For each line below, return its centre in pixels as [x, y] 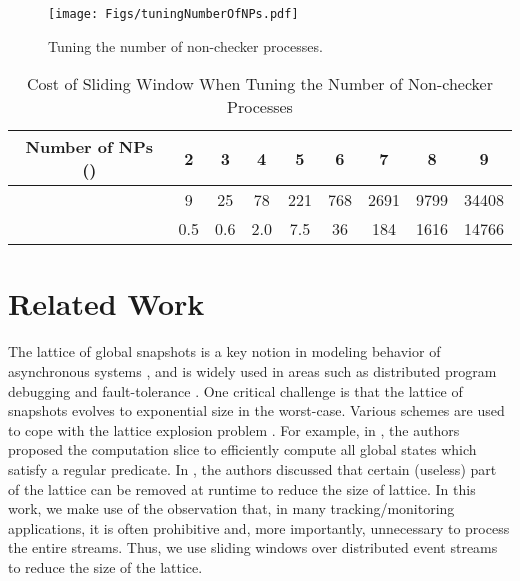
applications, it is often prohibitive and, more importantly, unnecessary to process [259, 527]
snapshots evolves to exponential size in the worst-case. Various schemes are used [256, 410]
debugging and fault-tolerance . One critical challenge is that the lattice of [235, 390]
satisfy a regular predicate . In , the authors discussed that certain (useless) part [252, 468]
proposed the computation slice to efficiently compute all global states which [242, 449]
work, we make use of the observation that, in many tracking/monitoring [231, 508]
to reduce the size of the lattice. [105, 566]
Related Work [106, 303]
